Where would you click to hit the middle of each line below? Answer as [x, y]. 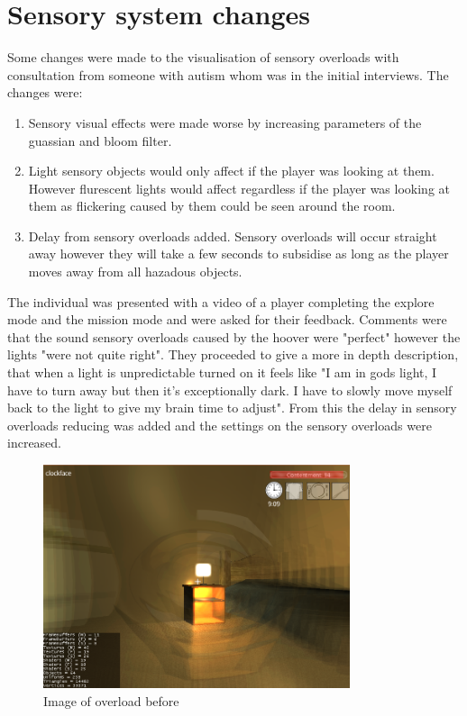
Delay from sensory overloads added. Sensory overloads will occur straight [233, 236]
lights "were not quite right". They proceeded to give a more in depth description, [233, 354]
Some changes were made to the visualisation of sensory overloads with [203, 57]
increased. [35, 443]
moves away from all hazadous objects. [135, 272]
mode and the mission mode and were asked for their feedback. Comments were [227, 319]
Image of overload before [111, 700]
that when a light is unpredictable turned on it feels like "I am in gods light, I [222, 372]
